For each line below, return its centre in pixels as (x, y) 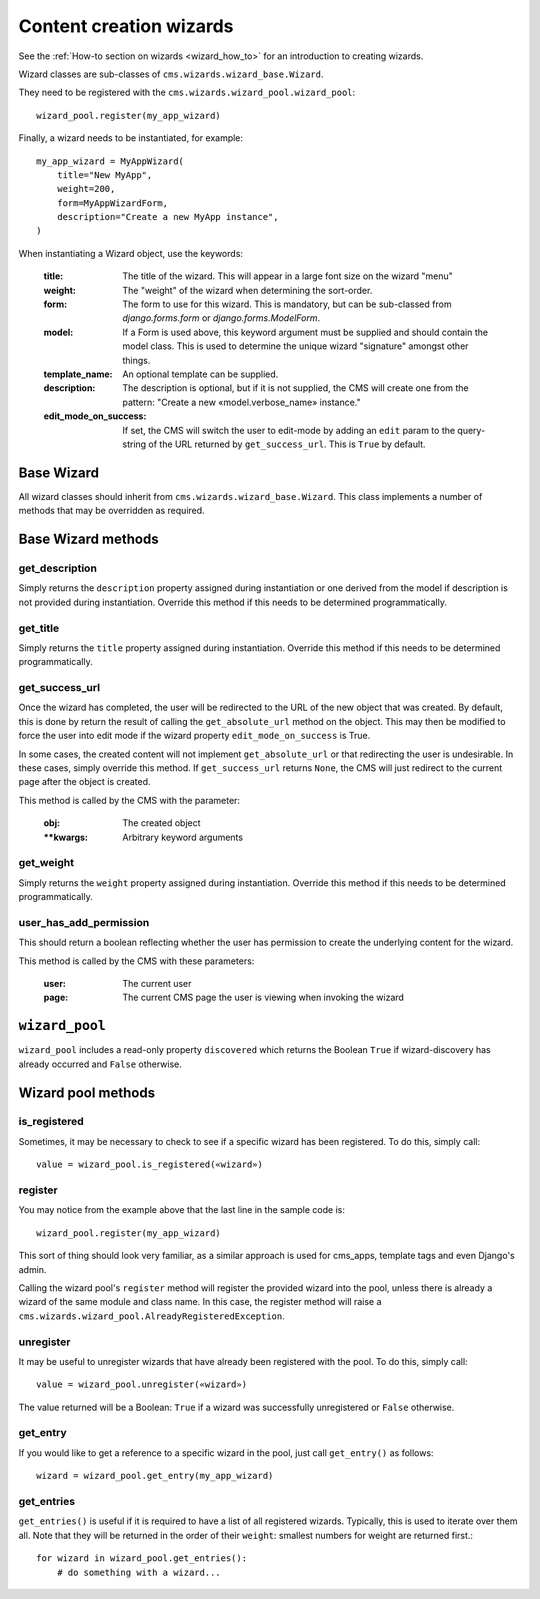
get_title (39, 628)
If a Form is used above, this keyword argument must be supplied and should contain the (305, 332)
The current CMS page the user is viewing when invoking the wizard (263, 997)
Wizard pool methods (86, 1092)
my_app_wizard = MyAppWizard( (110, 161)
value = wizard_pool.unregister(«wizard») (142, 1384)
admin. (32, 1269)
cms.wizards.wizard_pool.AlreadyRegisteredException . (151, 1316)
